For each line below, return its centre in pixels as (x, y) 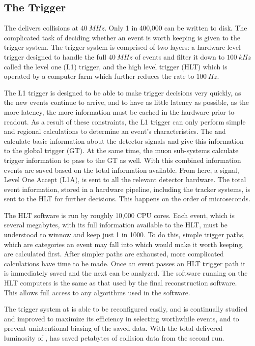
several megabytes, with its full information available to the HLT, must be (116, 225)
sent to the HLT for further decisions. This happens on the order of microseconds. (127, 199)
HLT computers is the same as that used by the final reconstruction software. (121, 283)
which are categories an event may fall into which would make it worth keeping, (124, 244)
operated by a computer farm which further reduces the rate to (99, 76)
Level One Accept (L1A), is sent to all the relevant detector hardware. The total (125, 179)
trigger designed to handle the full (55, 56)
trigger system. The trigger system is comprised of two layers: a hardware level (122, 47)
